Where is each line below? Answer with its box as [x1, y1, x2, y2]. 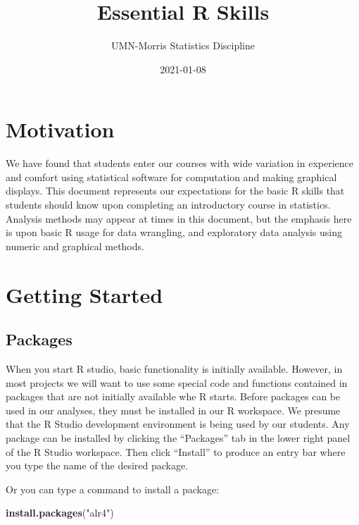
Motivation [6, 115, 115, 144]
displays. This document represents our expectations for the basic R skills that [6, 183, 345, 198]
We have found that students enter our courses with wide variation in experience [6, 156, 354, 171]
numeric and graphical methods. [6, 238, 144, 253]
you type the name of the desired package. [6, 458, 189, 473]
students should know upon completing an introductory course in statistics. [6, 197, 331, 212]
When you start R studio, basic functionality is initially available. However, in [6, 361, 343, 376]
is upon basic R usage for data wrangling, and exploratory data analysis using [6, 225, 343, 240]
